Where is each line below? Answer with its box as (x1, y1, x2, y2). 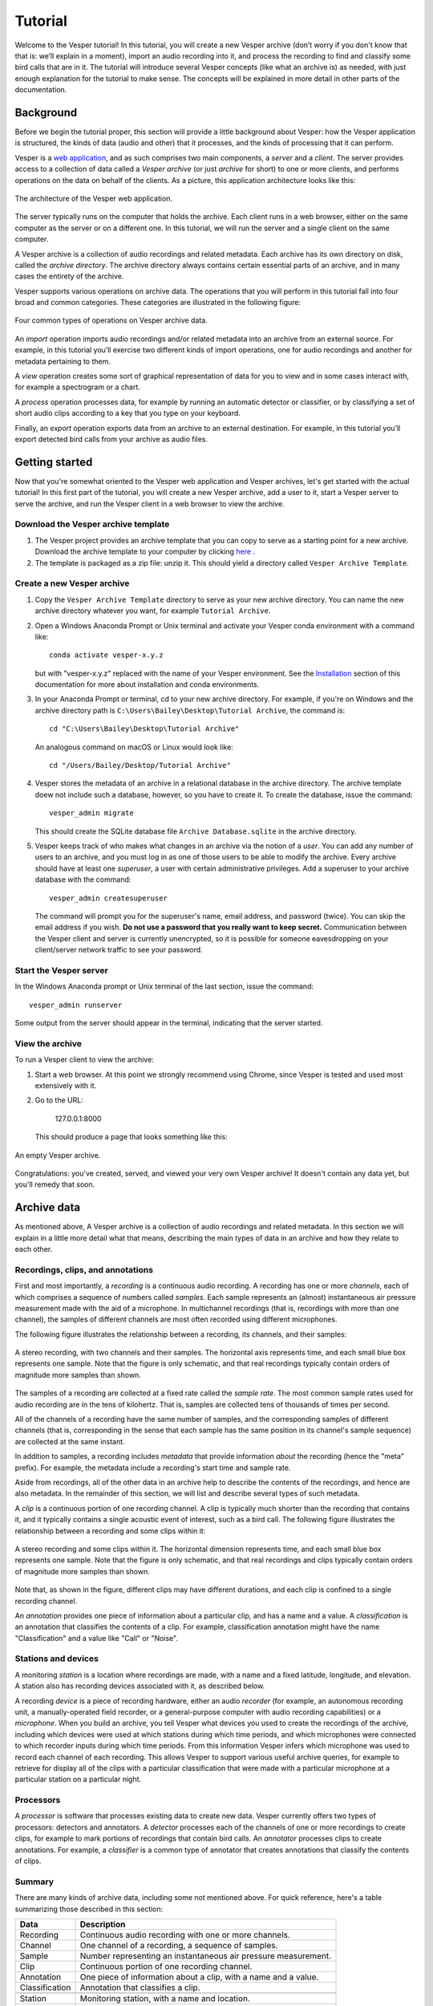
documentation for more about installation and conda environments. (34, 680, 260, 689)
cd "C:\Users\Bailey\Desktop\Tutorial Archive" (49, 725, 240, 733)
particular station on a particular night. (14, 1774, 142, 1785)
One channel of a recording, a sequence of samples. (79, 1939, 278, 1951)
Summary (14, 1876, 55, 1887)
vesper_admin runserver (29, 1000, 123, 1009)
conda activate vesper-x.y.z (49, 651, 164, 660)
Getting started (14, 455, 93, 469)
